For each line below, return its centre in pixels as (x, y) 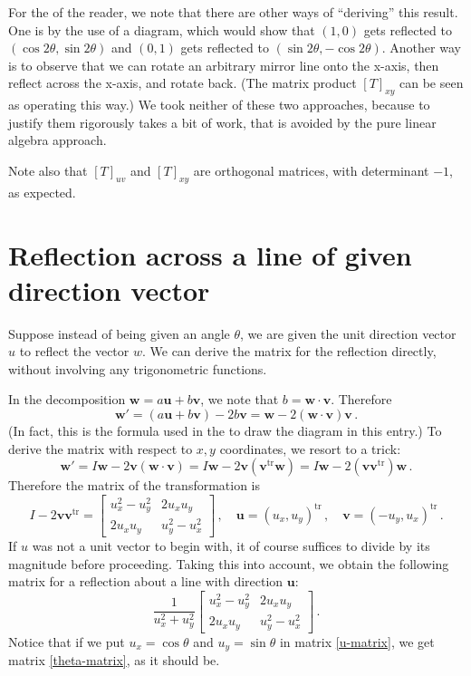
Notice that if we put (67, 641)
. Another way (421, 48)
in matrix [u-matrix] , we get (357, 641)
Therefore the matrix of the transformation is (135, 485)
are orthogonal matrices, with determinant (311, 170)
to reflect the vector (74, 351)
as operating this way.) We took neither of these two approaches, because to (219, 105)
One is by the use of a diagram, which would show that (162, 29)
